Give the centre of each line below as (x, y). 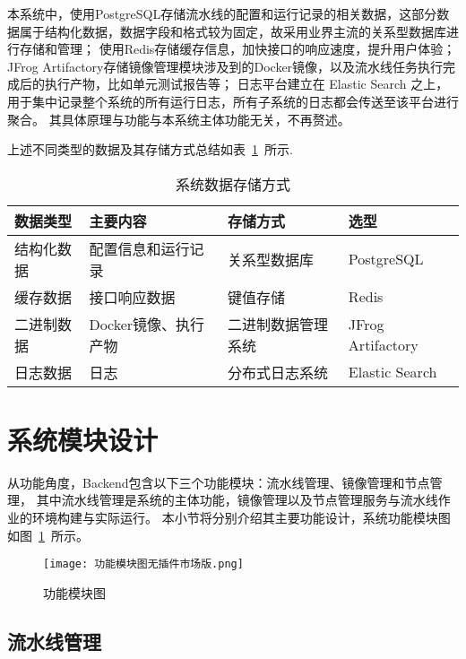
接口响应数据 (132, 297)
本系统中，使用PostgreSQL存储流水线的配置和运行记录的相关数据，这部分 (222, 13)
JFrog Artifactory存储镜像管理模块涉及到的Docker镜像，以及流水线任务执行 (225, 66)
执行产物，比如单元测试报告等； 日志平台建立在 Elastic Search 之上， (246, 84)
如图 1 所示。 (48, 535)
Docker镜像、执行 (147, 324)
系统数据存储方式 (233, 184)
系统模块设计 (83, 439)
